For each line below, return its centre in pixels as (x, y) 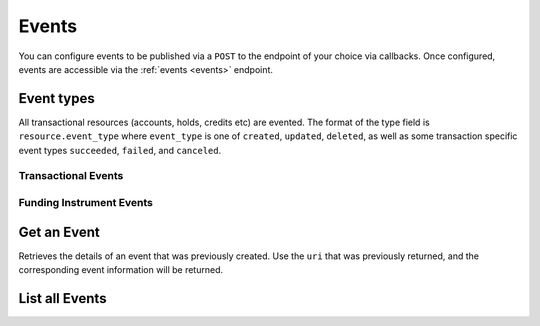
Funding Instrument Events (86, 202)
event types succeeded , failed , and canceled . (120, 150)
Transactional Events (71, 176)
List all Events (62, 298)
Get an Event (59, 231)
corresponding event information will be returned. (121, 270)
